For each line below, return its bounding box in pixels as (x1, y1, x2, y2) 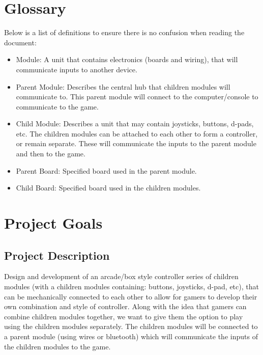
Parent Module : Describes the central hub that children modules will (16, 81, 230, 92)
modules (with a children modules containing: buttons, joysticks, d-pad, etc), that (4, 281, 259, 292)
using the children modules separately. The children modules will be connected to (4, 321, 258, 332)
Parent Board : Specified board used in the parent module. (16, 165, 197, 176)
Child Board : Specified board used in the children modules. (16, 182, 201, 193)
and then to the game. (16, 148, 85, 159)
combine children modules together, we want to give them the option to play (4, 311, 243, 321)
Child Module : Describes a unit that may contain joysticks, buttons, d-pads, (16, 118, 254, 129)
